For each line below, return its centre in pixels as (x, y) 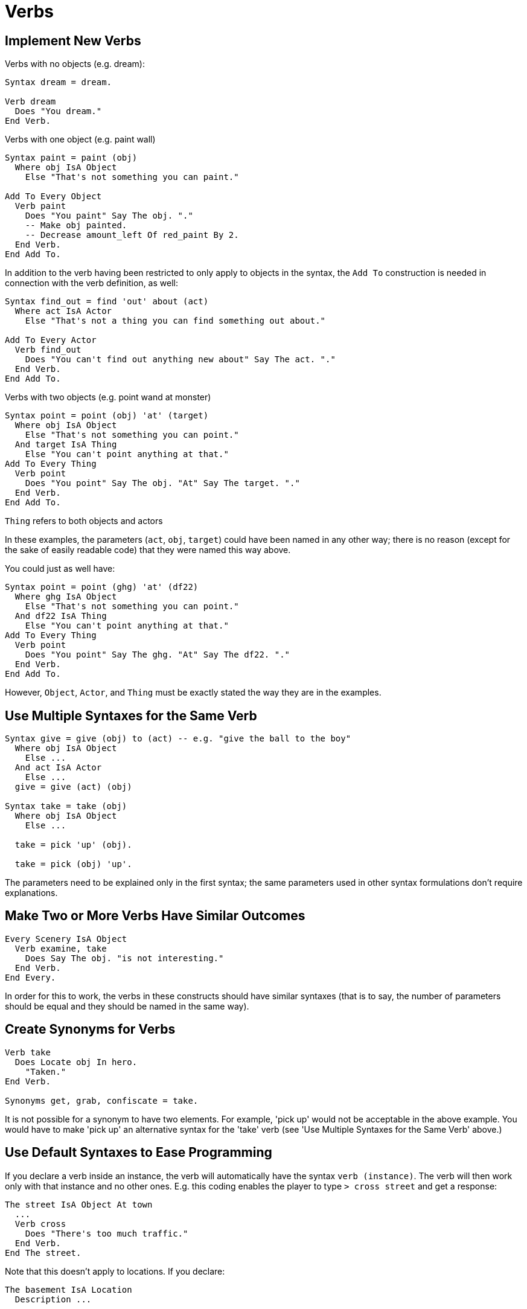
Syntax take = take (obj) (66, 806)
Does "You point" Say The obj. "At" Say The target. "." (162, 483)
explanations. (31, 893)
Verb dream (30, 102)
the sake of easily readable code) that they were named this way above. (148, 550)
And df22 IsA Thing (61, 616)
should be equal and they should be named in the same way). (127, 1006)
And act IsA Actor (58, 768)
